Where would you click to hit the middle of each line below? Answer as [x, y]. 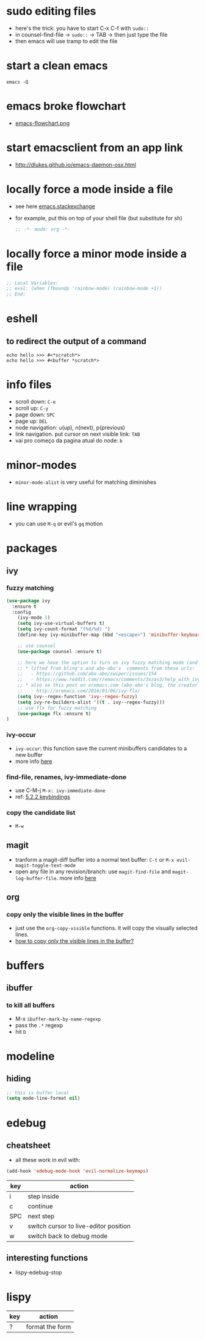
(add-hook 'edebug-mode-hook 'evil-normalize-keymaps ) [77, 1171]
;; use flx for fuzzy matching [57, 708]
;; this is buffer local [38, 1093]
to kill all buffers [31, 1005]
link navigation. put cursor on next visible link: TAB [77, 434]
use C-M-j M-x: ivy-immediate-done [60, 790]
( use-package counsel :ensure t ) [60, 651]
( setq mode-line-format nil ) [43, 1099]
